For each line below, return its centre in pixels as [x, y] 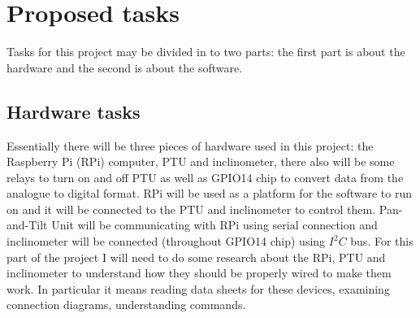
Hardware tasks [74, 111]
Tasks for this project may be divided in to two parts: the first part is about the [206, 52]
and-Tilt [27, 225]
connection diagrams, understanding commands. [126, 305]
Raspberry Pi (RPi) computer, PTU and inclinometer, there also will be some [201, 161]
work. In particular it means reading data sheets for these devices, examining [198, 288]
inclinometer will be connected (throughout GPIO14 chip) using [166, 241]
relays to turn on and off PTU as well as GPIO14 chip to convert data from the [205, 177]
